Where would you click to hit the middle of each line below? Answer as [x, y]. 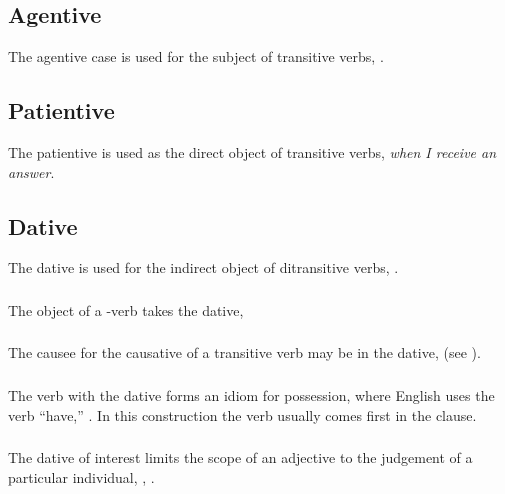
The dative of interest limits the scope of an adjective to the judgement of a [240, 457]
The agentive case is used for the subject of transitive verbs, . [196, 56]
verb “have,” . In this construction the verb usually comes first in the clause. [242, 414]
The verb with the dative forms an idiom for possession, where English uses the [251, 394]
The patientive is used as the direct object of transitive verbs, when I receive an [252, 152]
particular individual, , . [81, 476]
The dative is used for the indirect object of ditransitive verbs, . [203, 267]
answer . [31, 171]
